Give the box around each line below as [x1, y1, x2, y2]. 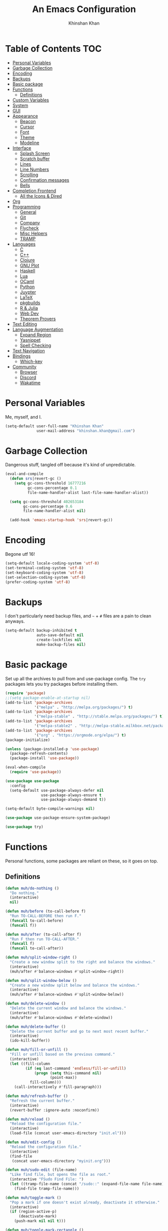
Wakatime [19, 380, 41, 386]
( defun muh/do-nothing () [5, 886, 59, 891]
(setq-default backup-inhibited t [5, 628, 77, 633]
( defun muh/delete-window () [5, 1001, 66, 1006]
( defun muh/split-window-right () [5, 955, 77, 960]
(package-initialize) [5, 737, 50, 743]
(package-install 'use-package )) [9, 756, 79, 761]
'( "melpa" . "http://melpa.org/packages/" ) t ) [34, 704, 133, 710]
